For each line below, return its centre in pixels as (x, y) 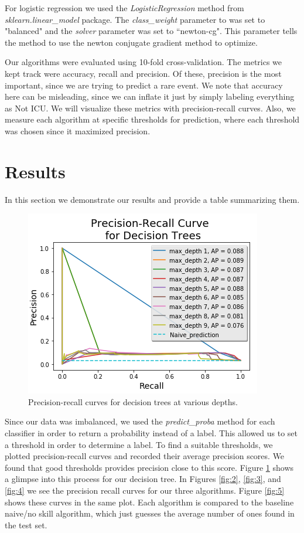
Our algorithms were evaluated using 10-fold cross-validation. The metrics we (144, 62)
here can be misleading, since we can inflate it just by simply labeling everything (150, 96)
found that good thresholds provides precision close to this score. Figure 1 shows (149, 467)
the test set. (26, 524)
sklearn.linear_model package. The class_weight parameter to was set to (135, 19)
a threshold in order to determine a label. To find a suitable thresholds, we (139, 444)
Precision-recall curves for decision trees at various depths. (133, 401)
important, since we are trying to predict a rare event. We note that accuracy (144, 85)
